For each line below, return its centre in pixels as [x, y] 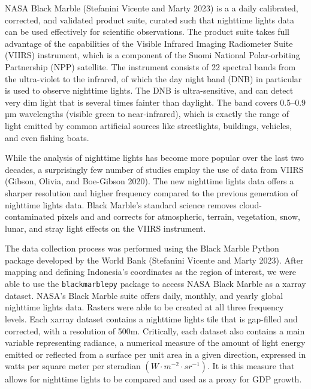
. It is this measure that [251, 366]
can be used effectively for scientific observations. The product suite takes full [147, 32]
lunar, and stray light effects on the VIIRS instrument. [105, 228]
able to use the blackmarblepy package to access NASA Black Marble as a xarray [155, 284]
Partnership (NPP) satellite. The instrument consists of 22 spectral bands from [150, 66]
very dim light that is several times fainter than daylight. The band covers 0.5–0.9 [155, 102]
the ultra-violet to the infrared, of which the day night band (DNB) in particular [153, 78]
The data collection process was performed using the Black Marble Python [142, 248]
